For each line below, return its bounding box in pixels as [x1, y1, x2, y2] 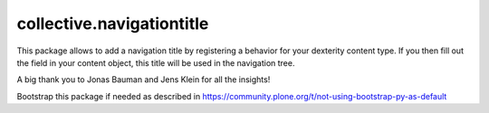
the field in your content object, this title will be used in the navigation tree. [16, 57, 295, 68]
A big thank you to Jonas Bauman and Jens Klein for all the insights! [16, 74, 271, 85]
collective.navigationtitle [16, 14, 209, 33]
